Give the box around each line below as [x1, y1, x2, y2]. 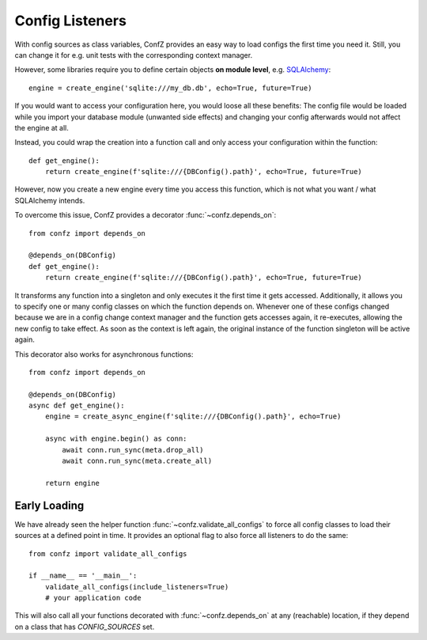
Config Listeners [14, 12, 127, 29]
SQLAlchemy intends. [14, 195, 85, 205]
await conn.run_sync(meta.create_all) [62, 456, 213, 466]
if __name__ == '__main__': [28, 571, 138, 581]
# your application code [44, 593, 142, 603]
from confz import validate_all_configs [28, 549, 187, 558]
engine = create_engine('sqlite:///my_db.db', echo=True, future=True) [28, 83, 312, 93]
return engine [44, 479, 100, 487]
